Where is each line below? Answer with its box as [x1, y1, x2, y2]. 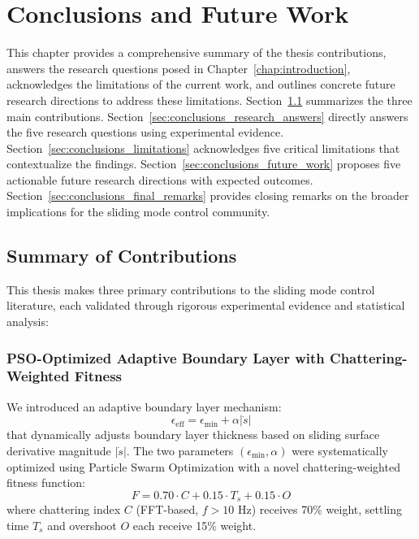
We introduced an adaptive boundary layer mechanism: [6, 398, 282, 415]
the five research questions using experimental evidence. [6, 124, 284, 141]
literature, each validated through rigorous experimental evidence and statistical [6, 297, 405, 314]
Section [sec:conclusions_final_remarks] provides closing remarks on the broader [6, 187, 409, 204]
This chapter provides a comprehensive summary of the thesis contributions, [6, 44, 387, 61]
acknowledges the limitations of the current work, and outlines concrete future [6, 76, 395, 93]
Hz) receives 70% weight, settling [237, 501, 402, 518]
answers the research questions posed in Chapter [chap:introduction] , [6, 59, 351, 76]
